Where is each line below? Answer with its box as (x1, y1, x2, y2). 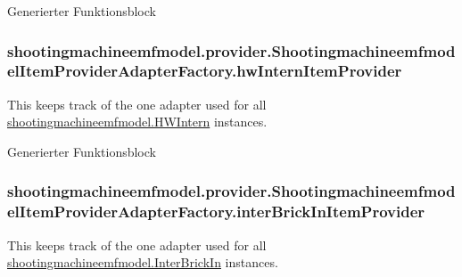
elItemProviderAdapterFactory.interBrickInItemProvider (7, 200, 425, 223)
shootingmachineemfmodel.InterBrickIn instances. (7, 253, 278, 272)
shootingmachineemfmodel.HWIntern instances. (7, 112, 268, 131)
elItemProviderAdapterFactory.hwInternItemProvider (7, 60, 402, 82)
